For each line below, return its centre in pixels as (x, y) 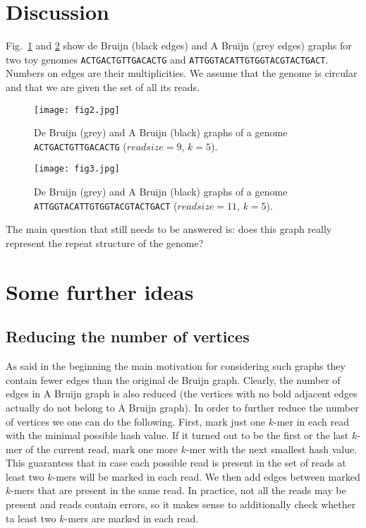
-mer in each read (311, 421)
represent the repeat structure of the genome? (105, 242)
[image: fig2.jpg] (77, 110)
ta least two (31, 518)
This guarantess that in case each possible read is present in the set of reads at (176, 463)
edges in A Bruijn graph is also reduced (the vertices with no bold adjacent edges (182, 394)
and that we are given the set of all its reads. (103, 86)
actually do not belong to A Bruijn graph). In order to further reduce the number (182, 407)
